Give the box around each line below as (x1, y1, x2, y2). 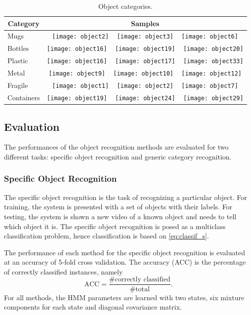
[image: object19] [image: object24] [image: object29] (46, 94, 244, 102)
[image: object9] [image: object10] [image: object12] (48, 70, 242, 78)
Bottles (7, 43, 29, 53)
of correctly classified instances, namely (4, 266, 123, 276)
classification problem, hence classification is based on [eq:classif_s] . (4, 231, 209, 241)
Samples (131, 18, 160, 28)
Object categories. (98, 1, 153, 11)
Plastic (7, 55, 28, 66)
